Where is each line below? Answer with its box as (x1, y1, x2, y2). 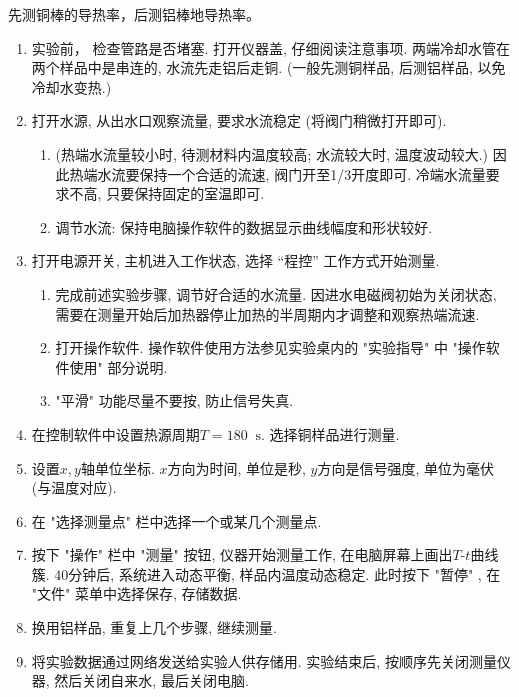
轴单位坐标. (80, 457, 155, 478)
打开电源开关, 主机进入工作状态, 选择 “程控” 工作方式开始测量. (31, 250, 440, 271)
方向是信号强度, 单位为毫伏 (317, 457, 495, 478)
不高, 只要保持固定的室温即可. (69, 183, 265, 204)
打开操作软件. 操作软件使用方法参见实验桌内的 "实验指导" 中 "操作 (55, 337, 486, 358)
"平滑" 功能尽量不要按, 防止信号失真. (55, 390, 294, 411)
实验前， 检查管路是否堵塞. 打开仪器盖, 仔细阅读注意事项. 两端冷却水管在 (31, 37, 511, 58)
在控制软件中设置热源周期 (31, 423, 200, 444)
